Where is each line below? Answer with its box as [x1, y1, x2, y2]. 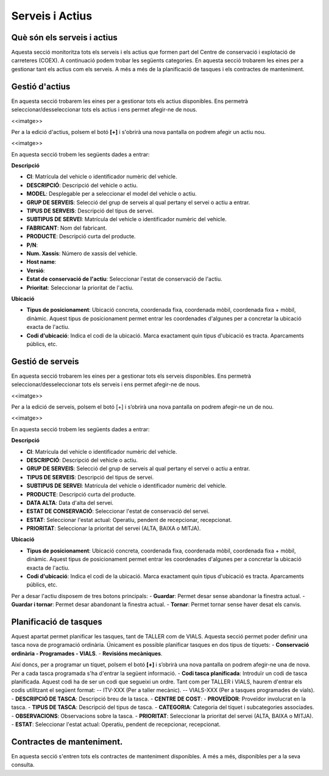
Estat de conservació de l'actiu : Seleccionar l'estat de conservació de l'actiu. [26, 275, 222, 283]
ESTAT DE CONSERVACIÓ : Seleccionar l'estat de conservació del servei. [26, 507, 210, 515]
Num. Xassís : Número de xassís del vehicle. [26, 250, 138, 257]
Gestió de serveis [11, 356, 79, 367]
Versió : [26, 267, 45, 274]
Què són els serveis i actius [11, 32, 118, 43]
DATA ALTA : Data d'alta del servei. [26, 499, 114, 506]
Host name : [26, 258, 57, 266]
